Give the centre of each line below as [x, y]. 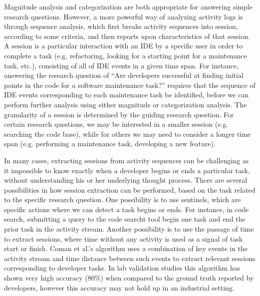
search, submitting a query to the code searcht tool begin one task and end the [125, 219]
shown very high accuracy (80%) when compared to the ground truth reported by [129, 278]
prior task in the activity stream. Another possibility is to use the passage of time [129, 229]
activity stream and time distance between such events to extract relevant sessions [130, 258]
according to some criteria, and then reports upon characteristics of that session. [127, 36]
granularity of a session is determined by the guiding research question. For [119, 114]
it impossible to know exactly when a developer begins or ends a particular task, [127, 170]
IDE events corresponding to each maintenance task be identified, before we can [126, 95]
